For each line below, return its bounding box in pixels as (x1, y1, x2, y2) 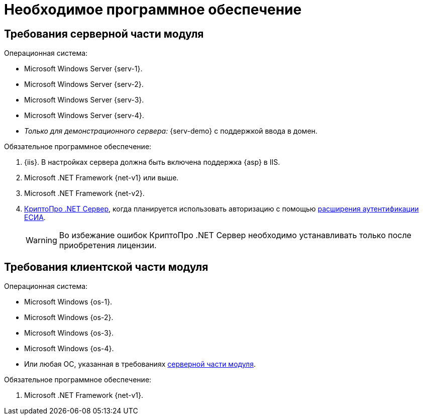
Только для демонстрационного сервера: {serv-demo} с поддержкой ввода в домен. (24, 127, 318, 136)
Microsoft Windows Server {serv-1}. (24, 64, 143, 73)
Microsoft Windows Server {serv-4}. (24, 111, 144, 120)
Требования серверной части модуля (4, 27, 204, 40)
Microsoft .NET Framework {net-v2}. (24, 189, 145, 198)
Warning (26, 235, 57, 246)
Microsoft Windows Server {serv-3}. (24, 95, 144, 104)
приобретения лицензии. (59, 240, 157, 251)
